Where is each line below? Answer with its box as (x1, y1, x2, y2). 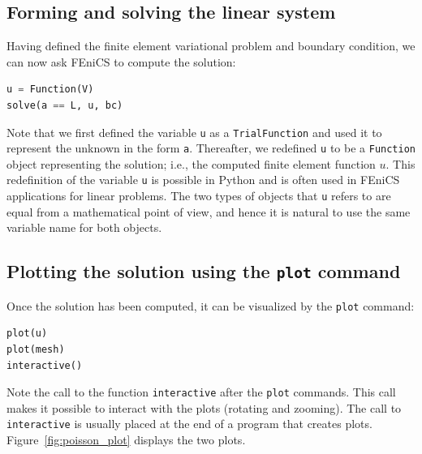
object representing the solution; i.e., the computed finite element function (6, 155, 376, 172)
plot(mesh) (6, 344, 65, 356)
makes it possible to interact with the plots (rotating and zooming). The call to (6, 399, 402, 416)
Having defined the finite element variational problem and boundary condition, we (6, 37, 416, 54)
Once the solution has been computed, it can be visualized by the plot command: (6, 297, 415, 314)
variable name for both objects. (6, 219, 162, 236)
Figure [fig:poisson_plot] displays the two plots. (6, 431, 246, 448)
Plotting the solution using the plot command (6, 259, 401, 284)
